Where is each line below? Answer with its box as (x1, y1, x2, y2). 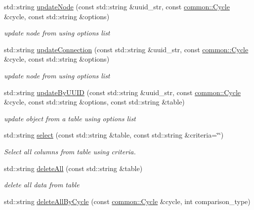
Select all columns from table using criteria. (4, 146, 136, 156)
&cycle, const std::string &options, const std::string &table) (4, 97, 185, 107)
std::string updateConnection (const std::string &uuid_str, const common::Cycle (4, 44, 249, 54)
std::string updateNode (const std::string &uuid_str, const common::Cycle (4, 1, 230, 11)
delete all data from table (4, 179, 80, 190)
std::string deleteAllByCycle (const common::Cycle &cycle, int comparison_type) (4, 196, 251, 206)
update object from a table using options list (4, 113, 136, 123)
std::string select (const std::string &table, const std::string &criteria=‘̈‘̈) (4, 130, 224, 140)
